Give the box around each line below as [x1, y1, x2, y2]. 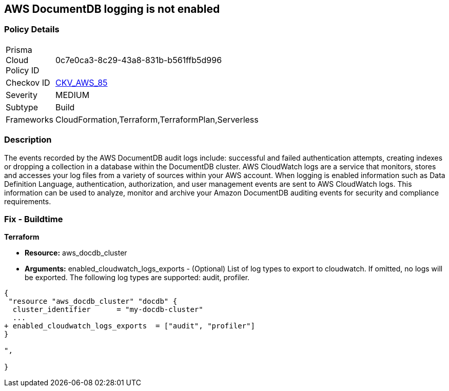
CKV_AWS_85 [55, 77, 108, 88]
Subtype [6, 102, 38, 112]
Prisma [6, 44, 32, 55]
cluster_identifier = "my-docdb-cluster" [12, 305, 203, 314]
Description [4, 134, 52, 145]
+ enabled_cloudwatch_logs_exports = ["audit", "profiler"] [4, 322, 255, 330]
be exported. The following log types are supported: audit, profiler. [25, 273, 250, 282]
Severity [6, 89, 37, 100]
